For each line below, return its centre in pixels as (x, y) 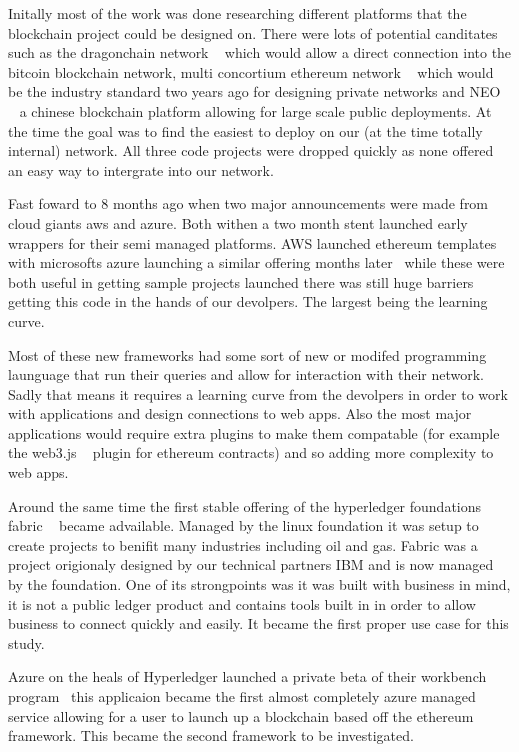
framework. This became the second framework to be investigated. (211, 735)
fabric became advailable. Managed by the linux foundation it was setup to (243, 525)
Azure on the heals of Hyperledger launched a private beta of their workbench (247, 676)
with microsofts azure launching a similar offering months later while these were (256, 262)
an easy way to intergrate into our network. (141, 169)
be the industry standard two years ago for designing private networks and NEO (254, 91)
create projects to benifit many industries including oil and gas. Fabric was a (243, 544)
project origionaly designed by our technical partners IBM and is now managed (251, 564)
